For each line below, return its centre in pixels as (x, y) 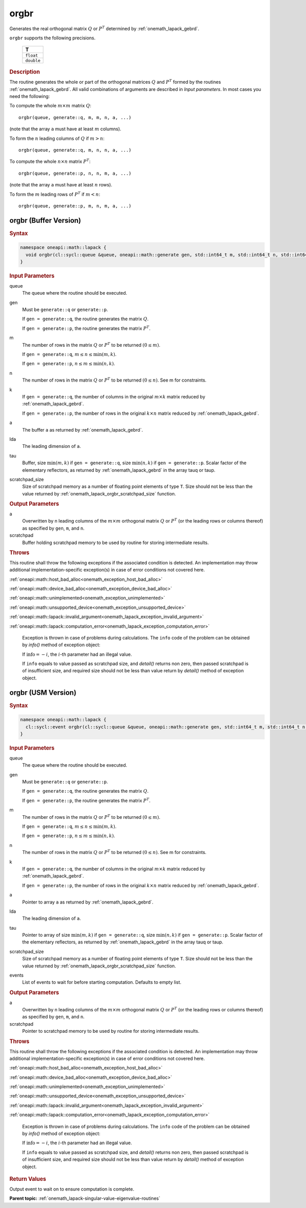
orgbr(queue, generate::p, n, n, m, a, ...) (75, 173)
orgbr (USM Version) (43, 692)
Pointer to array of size (46, 935)
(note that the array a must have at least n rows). (61, 185)
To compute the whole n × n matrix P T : (50, 161)
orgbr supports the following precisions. (53, 38)
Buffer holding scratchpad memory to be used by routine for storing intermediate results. (116, 542)
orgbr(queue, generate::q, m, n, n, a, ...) (75, 150)
